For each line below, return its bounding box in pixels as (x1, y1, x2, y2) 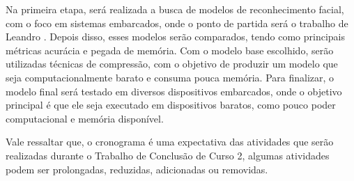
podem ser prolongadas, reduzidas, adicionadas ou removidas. (6, 162, 268, 176)
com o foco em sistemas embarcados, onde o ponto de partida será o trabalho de (6, 15, 348, 30)
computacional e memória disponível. (6, 111, 164, 125)
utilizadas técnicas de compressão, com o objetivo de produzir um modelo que (6, 56, 338, 71)
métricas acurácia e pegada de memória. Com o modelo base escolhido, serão (6, 42, 334, 57)
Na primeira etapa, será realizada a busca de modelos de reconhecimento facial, (6, 2, 344, 16)
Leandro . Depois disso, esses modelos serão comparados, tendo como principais (6, 29, 345, 44)
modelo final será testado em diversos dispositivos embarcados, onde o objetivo (6, 84, 342, 98)
